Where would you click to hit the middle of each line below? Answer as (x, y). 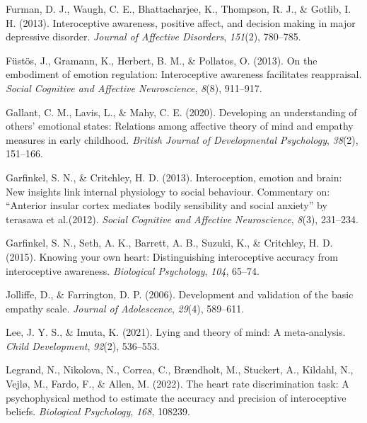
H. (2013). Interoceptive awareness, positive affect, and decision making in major (181, 22)
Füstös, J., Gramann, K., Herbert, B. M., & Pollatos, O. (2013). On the (162, 60)
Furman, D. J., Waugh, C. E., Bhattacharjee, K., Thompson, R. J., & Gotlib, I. (179, 9)
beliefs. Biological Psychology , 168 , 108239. (98, 411)
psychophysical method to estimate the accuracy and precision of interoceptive (176, 397)
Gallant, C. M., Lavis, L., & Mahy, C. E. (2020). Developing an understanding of (181, 112)
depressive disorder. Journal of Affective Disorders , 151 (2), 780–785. (153, 36)
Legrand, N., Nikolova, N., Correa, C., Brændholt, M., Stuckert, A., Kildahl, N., (180, 370)
